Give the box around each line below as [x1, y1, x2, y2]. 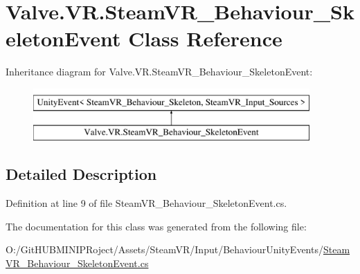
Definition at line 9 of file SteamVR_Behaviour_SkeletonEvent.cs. [6, 196, 287, 210]
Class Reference [128, 24, 282, 53]
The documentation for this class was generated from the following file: [6, 219, 307, 233]
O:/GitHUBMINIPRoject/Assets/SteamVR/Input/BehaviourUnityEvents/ [6, 242, 323, 257]
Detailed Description [6, 163, 157, 185]
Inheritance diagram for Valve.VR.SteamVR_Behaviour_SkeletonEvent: [6, 64, 313, 79]
